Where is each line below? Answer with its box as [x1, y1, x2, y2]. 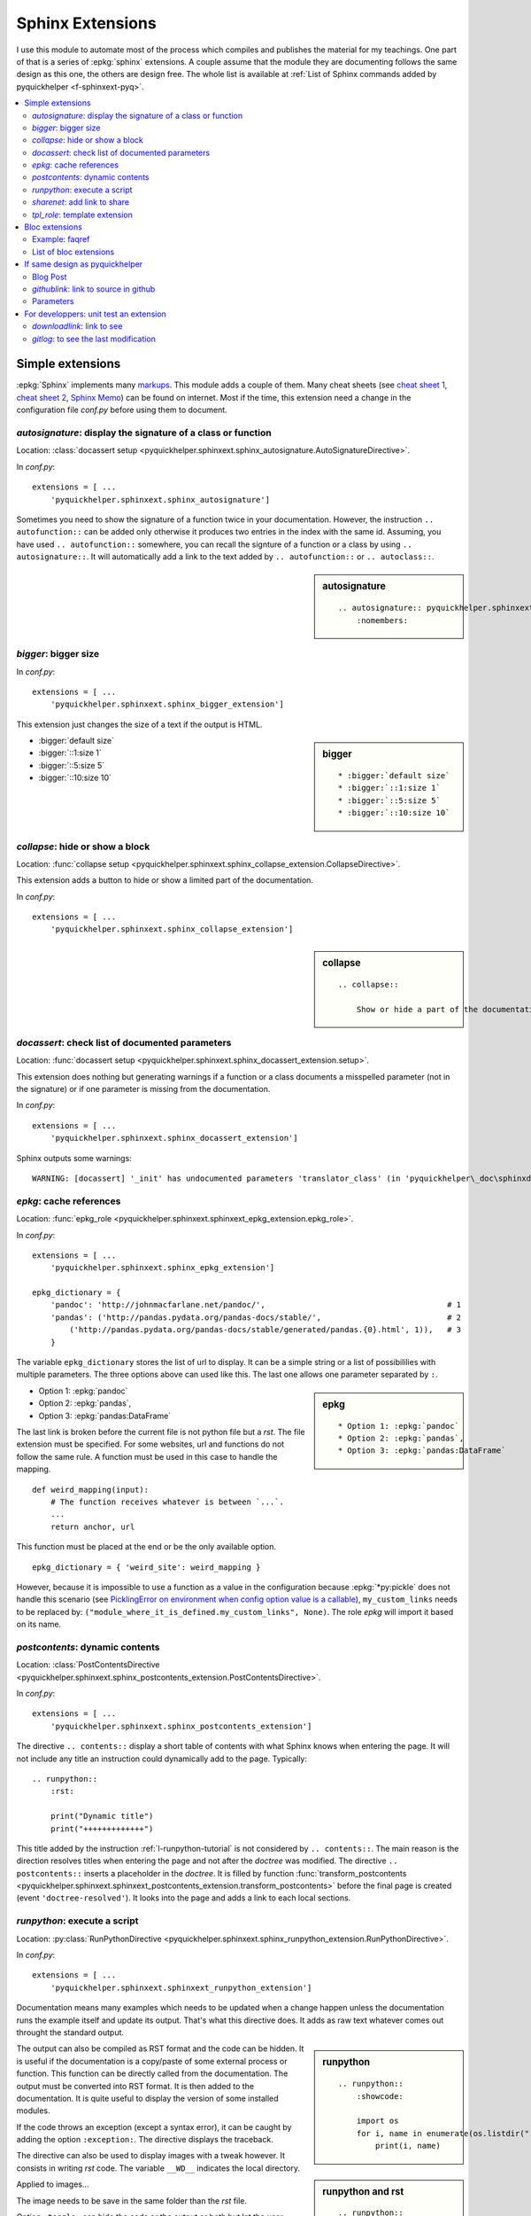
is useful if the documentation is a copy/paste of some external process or [16, 2056, 288, 2066]
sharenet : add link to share [32, 197, 130, 207]
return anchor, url [50, 1521, 135, 1532]
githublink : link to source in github [32, 284, 156, 294]
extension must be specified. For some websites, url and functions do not [16, 1439, 285, 1449]
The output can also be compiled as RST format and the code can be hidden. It [16, 2043, 304, 2054]
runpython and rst [322, 2185, 404, 2197]
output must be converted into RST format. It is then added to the [16, 2080, 255, 2091]
